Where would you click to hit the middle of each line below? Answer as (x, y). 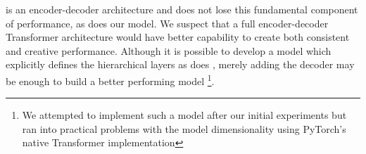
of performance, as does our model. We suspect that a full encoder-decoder (167, 23)
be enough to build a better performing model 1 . (110, 79)
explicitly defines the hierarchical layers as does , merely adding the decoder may (180, 64)
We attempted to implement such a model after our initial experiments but (184, 115)
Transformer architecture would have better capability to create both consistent (178, 37)
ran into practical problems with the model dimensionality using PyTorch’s (184, 128)
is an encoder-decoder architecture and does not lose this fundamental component (182, 9)
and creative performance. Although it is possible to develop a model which (169, 50)
